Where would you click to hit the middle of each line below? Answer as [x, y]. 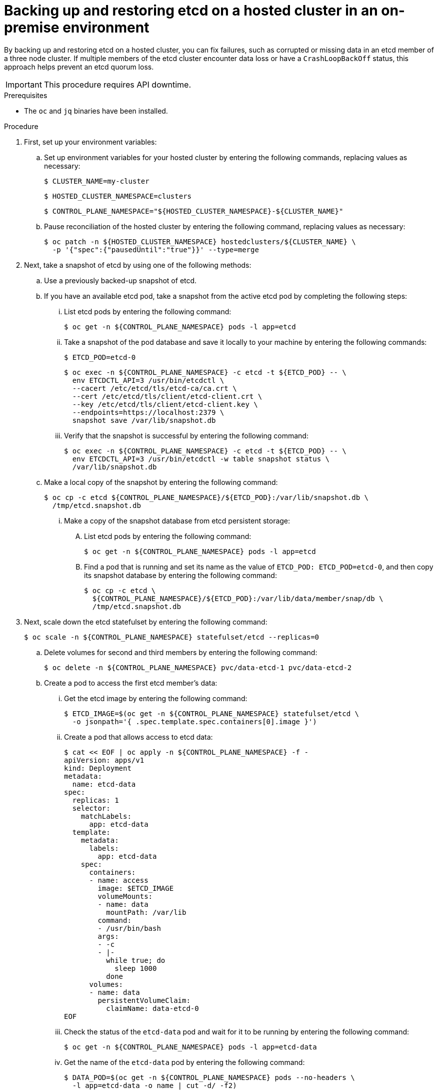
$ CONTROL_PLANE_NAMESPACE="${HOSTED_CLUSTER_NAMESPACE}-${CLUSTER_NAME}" [194, 211]
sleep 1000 [136, 968]
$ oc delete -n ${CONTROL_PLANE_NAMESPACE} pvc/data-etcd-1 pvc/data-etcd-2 [198, 667]
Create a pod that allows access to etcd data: [138, 737]
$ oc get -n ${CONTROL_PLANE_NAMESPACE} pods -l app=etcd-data [190, 1047]
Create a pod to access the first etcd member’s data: [131, 683]
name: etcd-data [104, 784]
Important [24, 84]
